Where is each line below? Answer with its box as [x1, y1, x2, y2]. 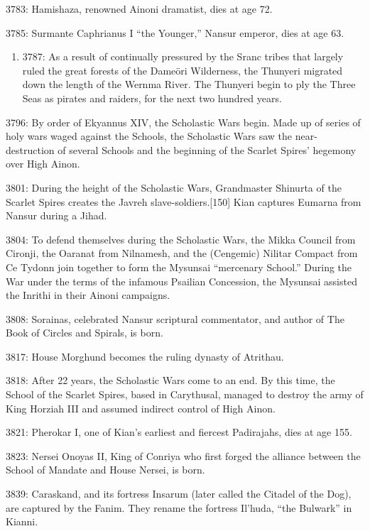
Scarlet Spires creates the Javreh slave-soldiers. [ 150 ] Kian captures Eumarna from [6, 194, 361, 209]
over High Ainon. [6, 156, 80, 171]
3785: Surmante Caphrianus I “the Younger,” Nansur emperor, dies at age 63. [6, 25, 344, 40]
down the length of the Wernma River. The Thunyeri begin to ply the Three [22, 77, 356, 92]
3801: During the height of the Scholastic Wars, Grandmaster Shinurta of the [6, 180, 342, 195]
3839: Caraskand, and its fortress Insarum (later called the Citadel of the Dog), [6, 486, 352, 501]
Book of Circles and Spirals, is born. [6, 325, 163, 340]
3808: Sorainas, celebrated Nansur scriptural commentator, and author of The [6, 311, 344, 326]
